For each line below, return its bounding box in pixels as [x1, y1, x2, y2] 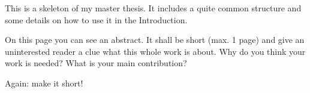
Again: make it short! [5, 76, 83, 89]
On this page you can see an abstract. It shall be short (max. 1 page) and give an [5, 33, 305, 46]
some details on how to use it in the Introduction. [5, 13, 188, 26]
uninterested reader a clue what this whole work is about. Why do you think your [5, 45, 306, 57]
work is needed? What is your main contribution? [5, 57, 187, 69]
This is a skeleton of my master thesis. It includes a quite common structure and [5, 2, 302, 14]
